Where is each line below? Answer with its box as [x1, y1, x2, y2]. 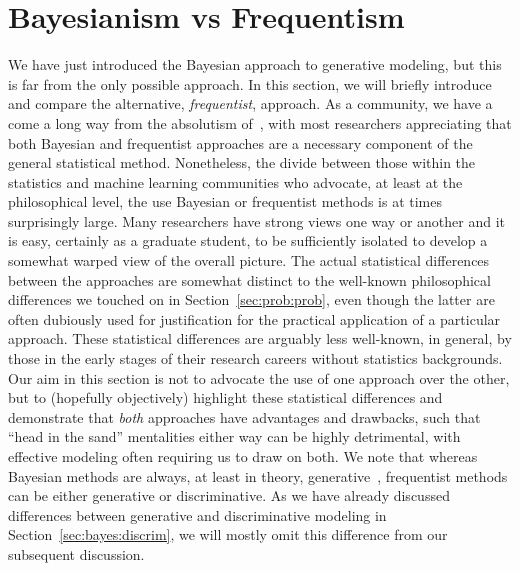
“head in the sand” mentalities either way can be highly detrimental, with [8, 426, 461, 447]
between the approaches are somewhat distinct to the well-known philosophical [8, 269, 491, 290]
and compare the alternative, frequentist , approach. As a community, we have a [8, 93, 493, 114]
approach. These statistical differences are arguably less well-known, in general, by [8, 328, 512, 349]
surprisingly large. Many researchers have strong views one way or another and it [8, 210, 506, 231]
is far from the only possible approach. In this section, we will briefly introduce [8, 73, 492, 94]
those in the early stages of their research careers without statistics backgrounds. [8, 348, 503, 369]
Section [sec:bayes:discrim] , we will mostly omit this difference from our [8, 524, 448, 545]
